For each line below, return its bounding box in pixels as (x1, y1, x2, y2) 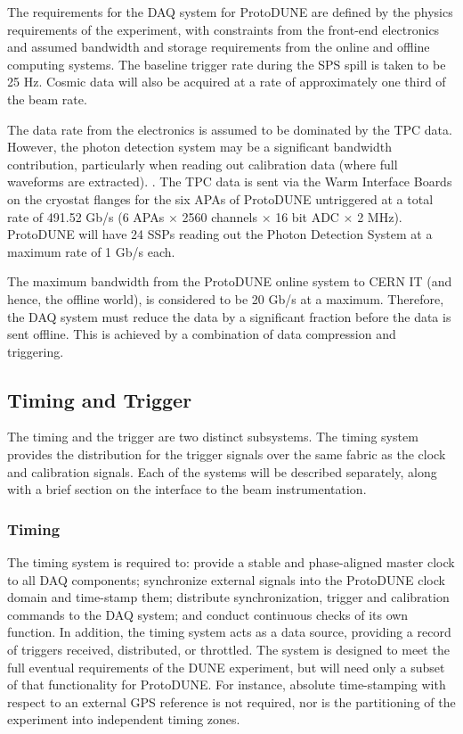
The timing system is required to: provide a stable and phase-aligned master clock (7, 553, 455, 572)
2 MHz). (357, 207, 402, 226)
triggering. (7, 342, 64, 360)
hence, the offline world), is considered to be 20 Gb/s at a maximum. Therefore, (7, 289, 444, 308)
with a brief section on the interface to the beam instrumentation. (7, 480, 367, 499)
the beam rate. (7, 89, 87, 108)
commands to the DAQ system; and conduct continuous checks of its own (7, 605, 409, 623)
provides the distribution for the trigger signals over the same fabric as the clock (7, 445, 446, 464)
